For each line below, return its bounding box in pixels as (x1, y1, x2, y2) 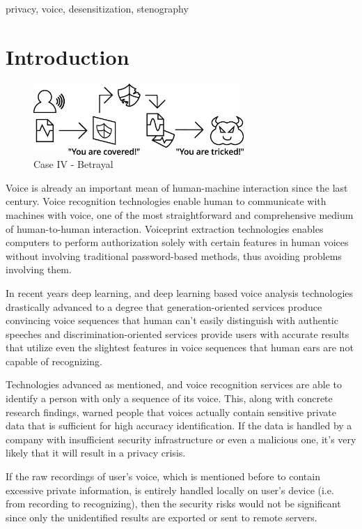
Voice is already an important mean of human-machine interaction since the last (6, 180, 348, 194)
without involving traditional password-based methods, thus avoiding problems (6, 248, 342, 263)
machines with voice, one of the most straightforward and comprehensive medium (6, 207, 354, 222)
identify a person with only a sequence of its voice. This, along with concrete (6, 391, 333, 406)
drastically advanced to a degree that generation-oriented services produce (6, 299, 322, 314)
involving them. (6, 262, 72, 277)
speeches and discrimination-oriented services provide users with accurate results (6, 326, 349, 341)
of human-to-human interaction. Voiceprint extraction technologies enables (6, 221, 324, 236)
